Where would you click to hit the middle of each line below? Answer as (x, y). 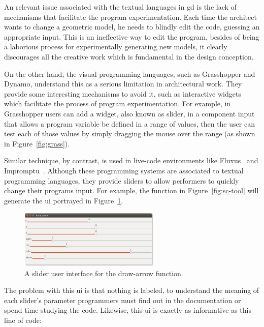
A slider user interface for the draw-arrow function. (104, 273)
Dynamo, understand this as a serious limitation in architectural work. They (123, 84)
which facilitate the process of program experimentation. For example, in (118, 103)
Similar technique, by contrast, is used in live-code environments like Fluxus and (131, 160)
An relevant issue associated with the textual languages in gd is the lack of (120, 7)
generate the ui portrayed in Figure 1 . (64, 200)
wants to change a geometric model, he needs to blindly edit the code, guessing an (132, 27)
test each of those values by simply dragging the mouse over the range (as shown (130, 133)
